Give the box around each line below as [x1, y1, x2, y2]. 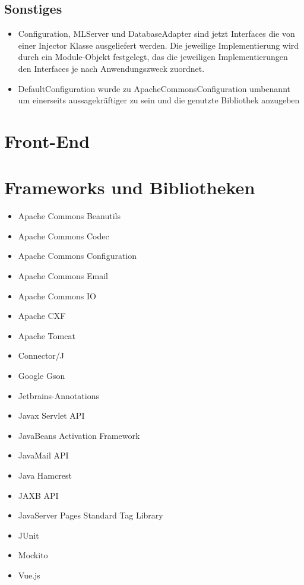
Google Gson [18, 369, 65, 382]
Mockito [18, 549, 48, 561]
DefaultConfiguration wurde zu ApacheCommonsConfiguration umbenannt [18, 82, 290, 94]
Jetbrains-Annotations [18, 389, 99, 401]
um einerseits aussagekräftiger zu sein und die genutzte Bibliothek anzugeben [18, 94, 300, 106]
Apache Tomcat [18, 329, 75, 341]
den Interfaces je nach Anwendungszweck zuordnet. [18, 62, 205, 74]
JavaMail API [18, 449, 69, 461]
